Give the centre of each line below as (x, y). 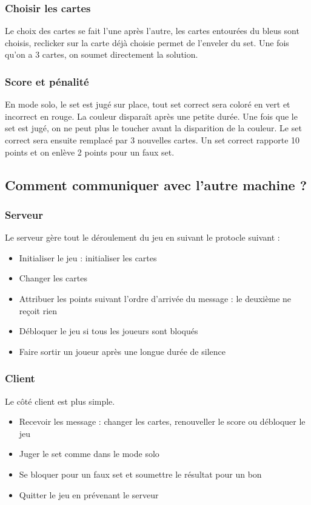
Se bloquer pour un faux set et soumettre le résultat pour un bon (140, 474)
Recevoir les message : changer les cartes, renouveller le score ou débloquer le (162, 421)
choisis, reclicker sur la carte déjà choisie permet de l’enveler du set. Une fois (147, 42)
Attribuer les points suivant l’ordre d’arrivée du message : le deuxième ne (155, 298)
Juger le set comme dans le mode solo (89, 454)
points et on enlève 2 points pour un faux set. (90, 152)
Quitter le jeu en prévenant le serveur (89, 494)
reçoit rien (38, 310)
